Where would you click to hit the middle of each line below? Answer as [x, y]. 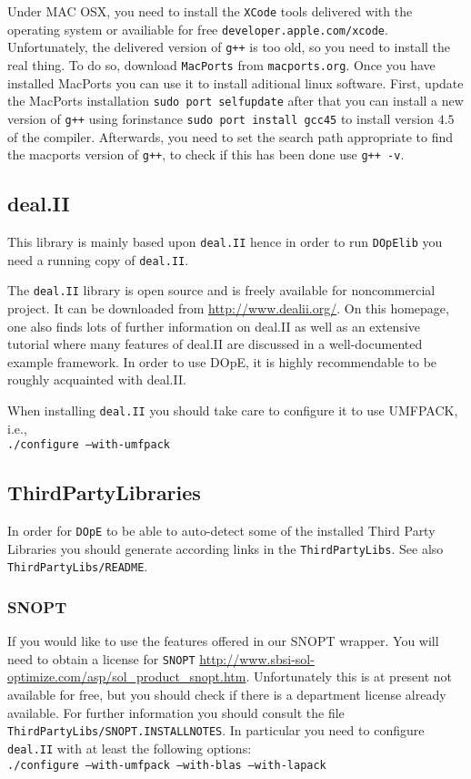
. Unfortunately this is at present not [349, 676]
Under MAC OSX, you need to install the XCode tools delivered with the [210, 11]
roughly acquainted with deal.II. [97, 379]
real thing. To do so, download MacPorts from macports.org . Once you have [221, 64]
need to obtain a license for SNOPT [101, 658]
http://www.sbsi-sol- [257, 658]
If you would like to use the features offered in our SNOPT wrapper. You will [223, 641]
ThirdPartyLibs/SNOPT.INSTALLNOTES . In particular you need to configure [216, 730]
